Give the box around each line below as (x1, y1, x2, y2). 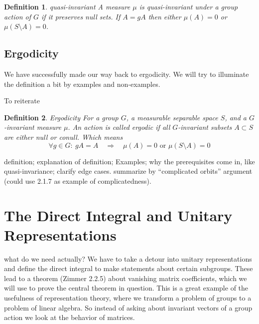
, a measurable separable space (126, 112, 218, 122)
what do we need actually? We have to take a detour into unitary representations (4, 253, 252, 264)
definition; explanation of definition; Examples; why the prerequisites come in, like (4, 156, 255, 166)
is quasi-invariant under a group (139, 1, 238, 11)
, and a (225, 112, 247, 122)
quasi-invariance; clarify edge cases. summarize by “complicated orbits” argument (4, 166, 253, 176)
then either (148, 11, 181, 21)
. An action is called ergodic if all (68, 122, 170, 132)
